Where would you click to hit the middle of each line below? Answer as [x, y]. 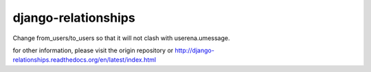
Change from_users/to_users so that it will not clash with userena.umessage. [121, 38]
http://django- [194, 50]
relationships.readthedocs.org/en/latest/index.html [85, 60]
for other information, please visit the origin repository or [93, 50]
